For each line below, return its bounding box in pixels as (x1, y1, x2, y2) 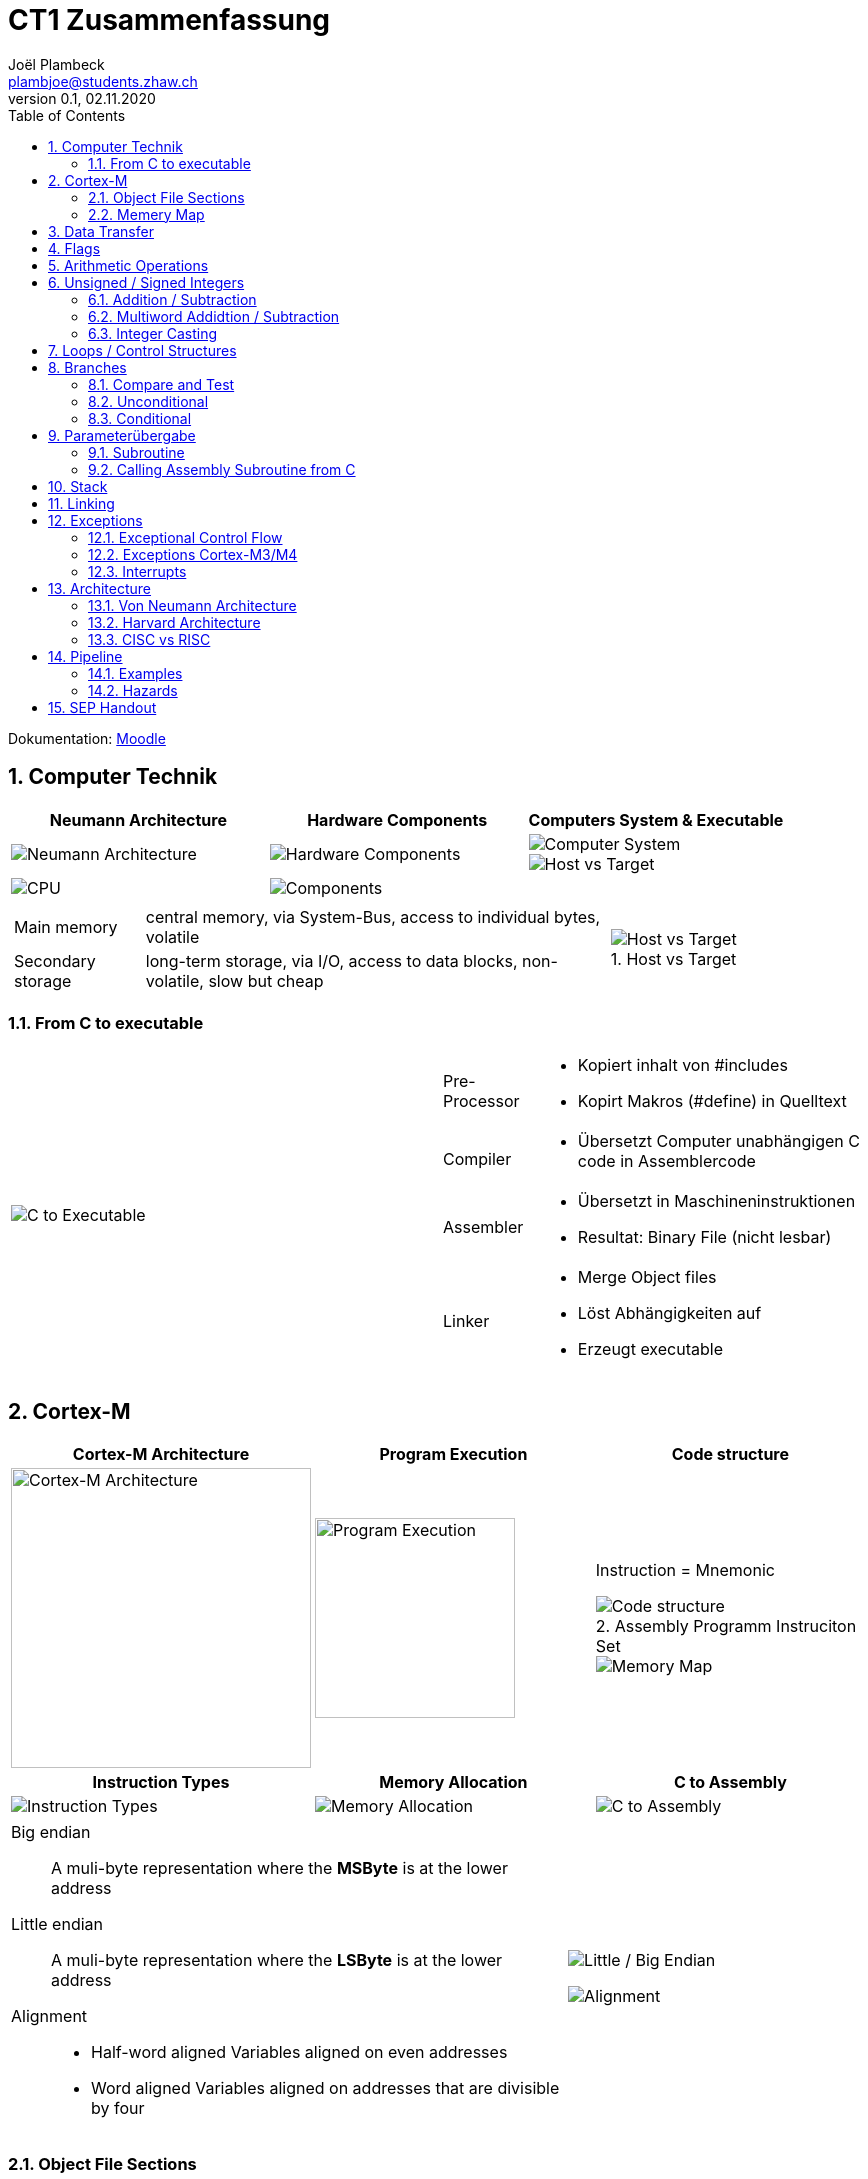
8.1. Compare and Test (88, 375, 235, 393)
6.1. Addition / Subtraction (88, 290, 257, 308)
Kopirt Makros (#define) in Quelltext (577, 1091, 847, 1112)
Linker (443, 1311, 490, 1332)
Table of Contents (8, 106, 126, 124)
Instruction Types (92, 1772, 230, 1793)
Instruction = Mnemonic (595, 1560, 775, 1581)
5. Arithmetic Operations (48, 256, 209, 274)
